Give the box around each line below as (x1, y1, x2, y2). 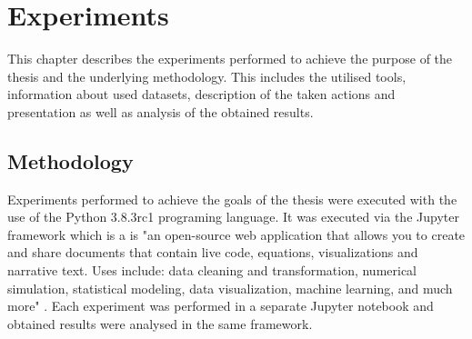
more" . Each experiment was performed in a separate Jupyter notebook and (7, 296, 434, 315)
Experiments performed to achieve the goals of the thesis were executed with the (7, 189, 457, 208)
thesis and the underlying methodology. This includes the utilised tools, (7, 66, 407, 85)
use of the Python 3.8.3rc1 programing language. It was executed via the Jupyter (7, 207, 459, 226)
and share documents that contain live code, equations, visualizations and (7, 243, 418, 262)
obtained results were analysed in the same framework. (7, 314, 313, 333)
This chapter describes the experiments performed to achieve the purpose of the (7, 49, 453, 68)
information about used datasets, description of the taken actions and (7, 85, 396, 104)
